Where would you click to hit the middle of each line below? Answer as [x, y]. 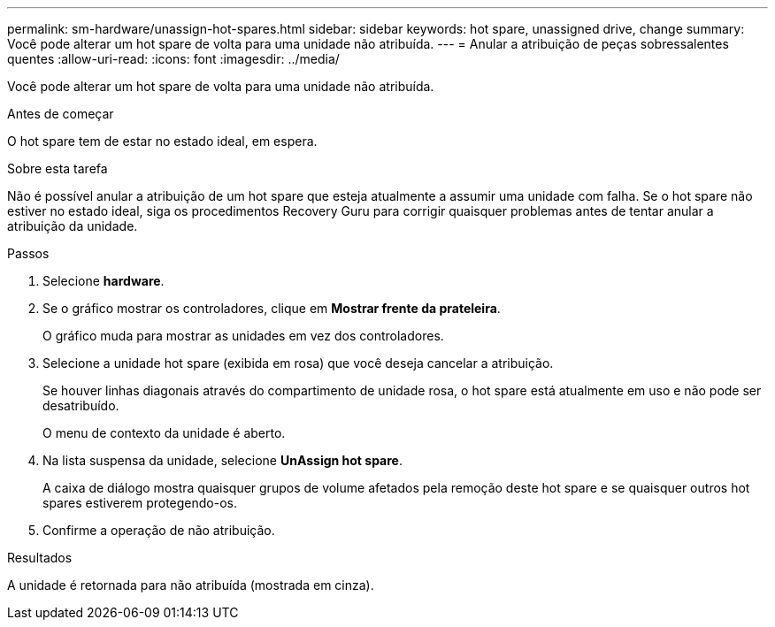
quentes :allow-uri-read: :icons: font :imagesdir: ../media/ [173, 59]
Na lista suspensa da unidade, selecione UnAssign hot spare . [223, 460]
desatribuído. [81, 405]
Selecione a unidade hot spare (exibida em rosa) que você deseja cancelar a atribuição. [298, 363]
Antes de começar [61, 114]
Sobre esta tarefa [58, 168]
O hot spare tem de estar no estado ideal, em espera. [162, 141]
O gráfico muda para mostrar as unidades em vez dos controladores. [243, 336]
